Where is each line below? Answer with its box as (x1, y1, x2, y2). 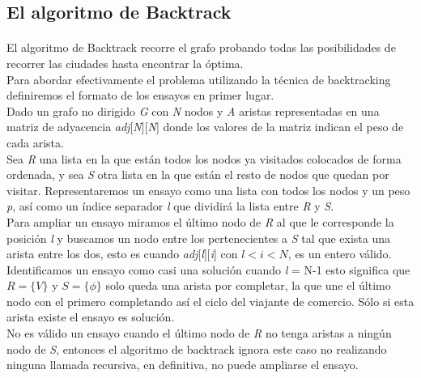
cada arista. (6, 134, 64, 151)
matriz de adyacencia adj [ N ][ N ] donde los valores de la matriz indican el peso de (6, 118, 404, 135)
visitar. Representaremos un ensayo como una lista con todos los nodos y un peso (6, 181, 410, 198)
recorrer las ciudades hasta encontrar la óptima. (6, 54, 244, 71)
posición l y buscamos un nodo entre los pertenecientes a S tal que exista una (6, 229, 390, 246)
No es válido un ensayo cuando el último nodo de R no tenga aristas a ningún (6, 325, 392, 342)
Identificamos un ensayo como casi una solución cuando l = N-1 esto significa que (6, 261, 410, 278)
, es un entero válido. (287, 245, 392, 262)
